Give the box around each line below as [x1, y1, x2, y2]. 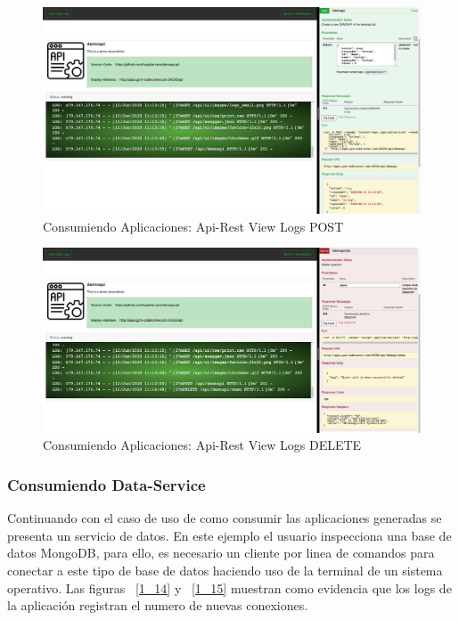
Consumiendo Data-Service [7, 473, 206, 495]
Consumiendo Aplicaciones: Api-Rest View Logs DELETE [43, 436, 362, 454]
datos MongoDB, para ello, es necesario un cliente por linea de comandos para [7, 543, 435, 562]
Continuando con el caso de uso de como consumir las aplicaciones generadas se [7, 509, 442, 527]
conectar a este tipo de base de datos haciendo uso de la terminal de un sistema [7, 561, 443, 580]
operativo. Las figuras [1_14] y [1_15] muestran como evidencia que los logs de [7, 578, 452, 597]
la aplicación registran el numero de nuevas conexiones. [7, 596, 308, 615]
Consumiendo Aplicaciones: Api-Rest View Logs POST [43, 216, 344, 235]
